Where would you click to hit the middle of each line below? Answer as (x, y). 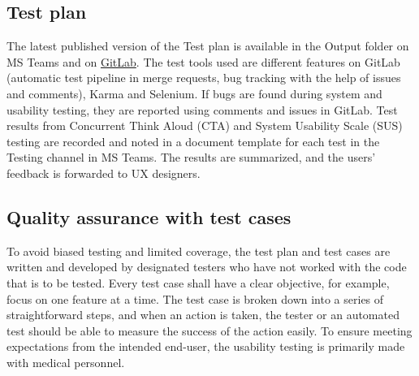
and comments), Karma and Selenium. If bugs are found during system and (194, 93)
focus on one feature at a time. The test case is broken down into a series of (195, 298)
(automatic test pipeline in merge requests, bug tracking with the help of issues (204, 78)
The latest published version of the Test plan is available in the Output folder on (208, 46)
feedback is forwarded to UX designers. (104, 173)
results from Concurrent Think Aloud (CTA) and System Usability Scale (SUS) (205, 125)
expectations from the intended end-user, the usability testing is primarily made (206, 346)
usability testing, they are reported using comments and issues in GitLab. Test (202, 109)
